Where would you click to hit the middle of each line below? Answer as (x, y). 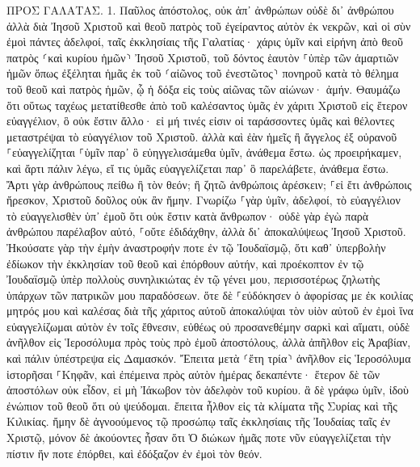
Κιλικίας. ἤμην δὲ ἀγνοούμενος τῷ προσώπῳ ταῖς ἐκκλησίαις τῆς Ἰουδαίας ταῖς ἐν (199, 421)
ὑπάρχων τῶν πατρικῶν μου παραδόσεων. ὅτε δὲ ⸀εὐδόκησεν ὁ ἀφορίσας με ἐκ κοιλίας (210, 295)
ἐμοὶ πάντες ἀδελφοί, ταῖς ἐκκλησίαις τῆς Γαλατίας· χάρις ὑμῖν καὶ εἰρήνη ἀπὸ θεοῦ (205, 42)
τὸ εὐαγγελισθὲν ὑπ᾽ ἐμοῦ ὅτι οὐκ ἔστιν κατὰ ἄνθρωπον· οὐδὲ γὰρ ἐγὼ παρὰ (188, 215)
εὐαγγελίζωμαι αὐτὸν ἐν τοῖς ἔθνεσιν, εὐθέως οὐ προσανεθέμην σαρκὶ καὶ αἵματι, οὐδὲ (208, 326)
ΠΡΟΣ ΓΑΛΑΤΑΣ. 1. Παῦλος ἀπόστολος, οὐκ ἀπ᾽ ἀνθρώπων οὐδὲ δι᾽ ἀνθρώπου (200, 10)
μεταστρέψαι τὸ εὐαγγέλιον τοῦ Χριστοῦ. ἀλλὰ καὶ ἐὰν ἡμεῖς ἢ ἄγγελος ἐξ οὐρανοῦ (202, 136)
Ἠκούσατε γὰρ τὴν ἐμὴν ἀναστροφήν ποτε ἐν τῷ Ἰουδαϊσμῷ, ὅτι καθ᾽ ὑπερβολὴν (196, 247)
